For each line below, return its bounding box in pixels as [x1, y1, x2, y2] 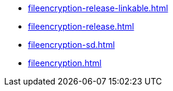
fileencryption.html [28, 58, 102, 68]
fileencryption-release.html [28, 21, 134, 31]
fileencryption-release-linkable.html [28, 3, 168, 13]
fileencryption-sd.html [28, 40, 115, 50]
